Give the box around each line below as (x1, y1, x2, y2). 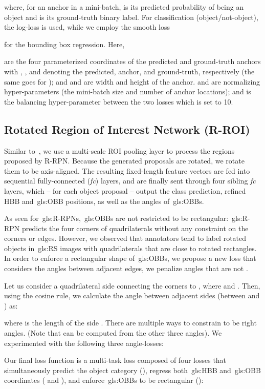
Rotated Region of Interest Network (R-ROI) (4, 121, 250, 137)
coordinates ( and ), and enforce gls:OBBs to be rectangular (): (4, 375, 204, 385)
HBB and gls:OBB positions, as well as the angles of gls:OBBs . (4, 195, 204, 206)
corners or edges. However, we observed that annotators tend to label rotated (4, 233, 247, 243)
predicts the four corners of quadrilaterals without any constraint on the (22, 222, 249, 233)
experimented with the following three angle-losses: (4, 337, 164, 348)
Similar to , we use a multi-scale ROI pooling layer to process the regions (4, 145, 235, 156)
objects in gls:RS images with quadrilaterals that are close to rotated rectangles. (4, 242, 257, 253)
